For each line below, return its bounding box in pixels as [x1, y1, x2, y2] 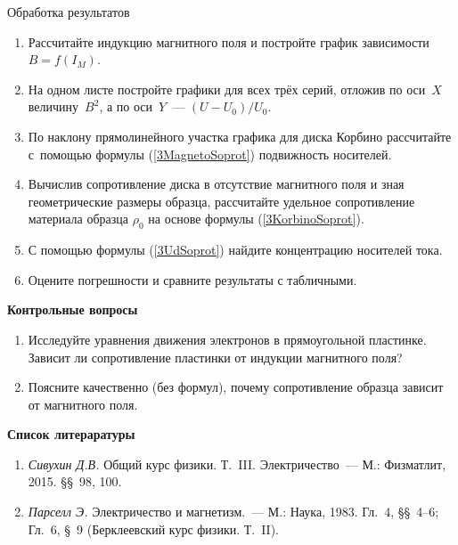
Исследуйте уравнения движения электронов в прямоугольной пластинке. [28, 329, 427, 348]
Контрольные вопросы [7, 300, 138, 319]
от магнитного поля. [28, 395, 138, 413]
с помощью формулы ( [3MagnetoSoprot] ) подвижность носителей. [28, 144, 392, 163]
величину [28, 97, 79, 116]
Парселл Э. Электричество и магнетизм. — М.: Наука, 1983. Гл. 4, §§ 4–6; [28, 502, 439, 521]
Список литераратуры [7, 425, 135, 443]
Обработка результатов [7, 3, 130, 20]
